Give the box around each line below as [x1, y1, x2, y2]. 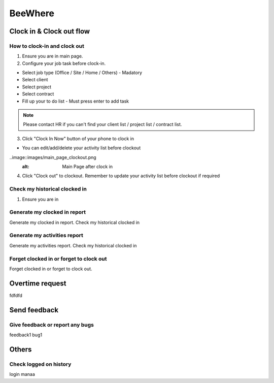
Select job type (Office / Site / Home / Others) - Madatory [22, 70, 142, 76]
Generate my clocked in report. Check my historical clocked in [9, 219, 140, 226]
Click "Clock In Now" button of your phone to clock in [22, 135, 134, 142]
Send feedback [9, 305, 58, 314]
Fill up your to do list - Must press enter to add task [22, 98, 129, 104]
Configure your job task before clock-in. [22, 60, 106, 66]
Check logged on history [9, 361, 72, 368]
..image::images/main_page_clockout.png [9, 154, 96, 160]
